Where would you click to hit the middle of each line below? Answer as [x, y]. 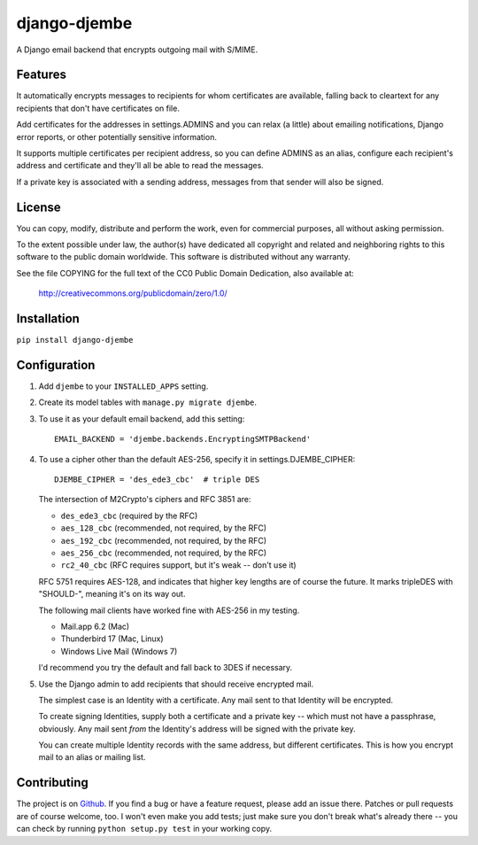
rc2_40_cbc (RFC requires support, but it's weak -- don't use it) [178, 565]
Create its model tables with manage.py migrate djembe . [147, 402]
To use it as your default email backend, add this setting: [142, 419]
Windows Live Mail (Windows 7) [119, 651]
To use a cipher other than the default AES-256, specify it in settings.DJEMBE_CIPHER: [197, 459]
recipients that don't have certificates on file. [98, 108]
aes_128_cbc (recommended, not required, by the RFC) [164, 528]
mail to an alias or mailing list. [92, 757]
